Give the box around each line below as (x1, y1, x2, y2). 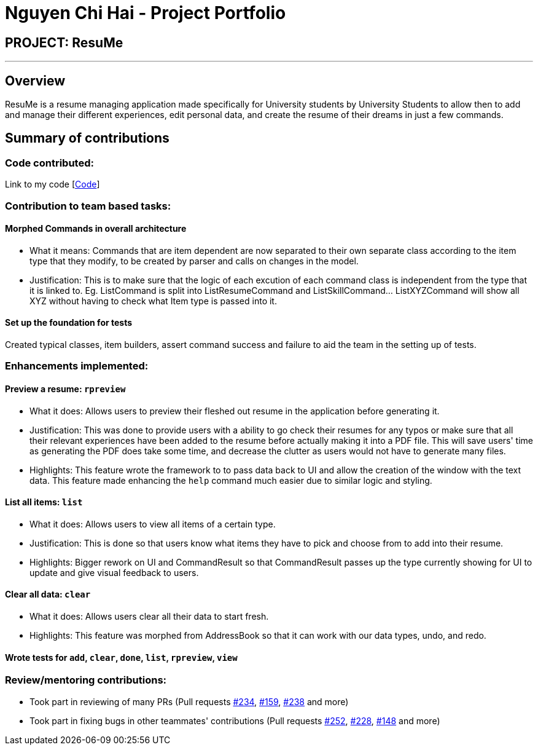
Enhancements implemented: (5, 360, 149, 373)
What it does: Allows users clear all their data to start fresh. (29, 611, 269, 622)
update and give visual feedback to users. (29, 567, 199, 578)
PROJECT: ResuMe (5, 34, 123, 50)
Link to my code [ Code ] (5, 179, 100, 190)
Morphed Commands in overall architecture (5, 223, 187, 234)
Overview (5, 73, 66, 89)
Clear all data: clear (5, 589, 91, 600)
